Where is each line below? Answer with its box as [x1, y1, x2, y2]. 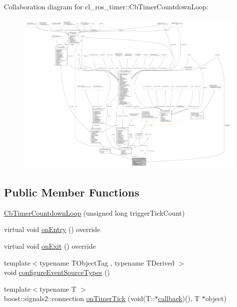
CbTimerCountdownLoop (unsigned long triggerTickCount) [4, 207, 185, 218]
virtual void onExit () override [4, 240, 96, 251]
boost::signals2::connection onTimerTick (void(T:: [4, 293, 155, 304]
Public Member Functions [4, 184, 139, 199]
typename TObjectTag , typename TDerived [39, 257, 175, 268]
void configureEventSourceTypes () [4, 267, 110, 277]
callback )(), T [158, 293, 200, 304]
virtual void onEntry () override [4, 224, 100, 234]
